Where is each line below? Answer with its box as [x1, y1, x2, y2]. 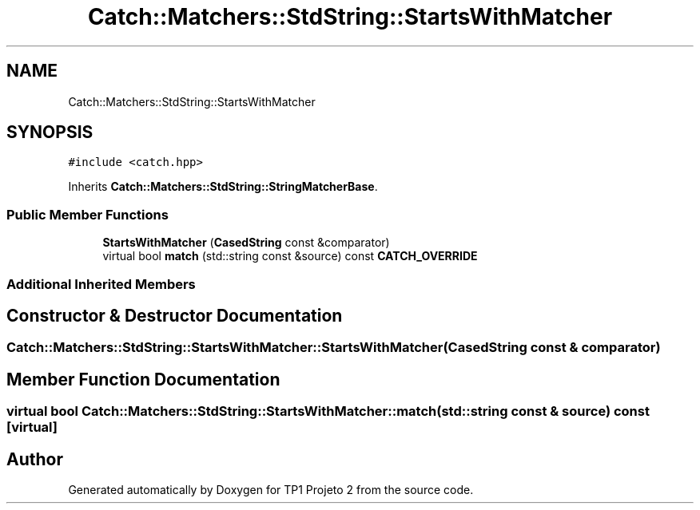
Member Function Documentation [6, 369, 280, 389]
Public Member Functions [6, 206, 169, 223]
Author [6, 449, 63, 469]
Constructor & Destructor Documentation [6, 305, 343, 326]
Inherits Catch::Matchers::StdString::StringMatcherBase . [68, 180, 378, 194]
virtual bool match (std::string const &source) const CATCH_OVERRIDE [102, 249, 478, 263]
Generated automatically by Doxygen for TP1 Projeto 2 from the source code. [68, 483, 474, 497]
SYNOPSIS [6, 122, 93, 143]
